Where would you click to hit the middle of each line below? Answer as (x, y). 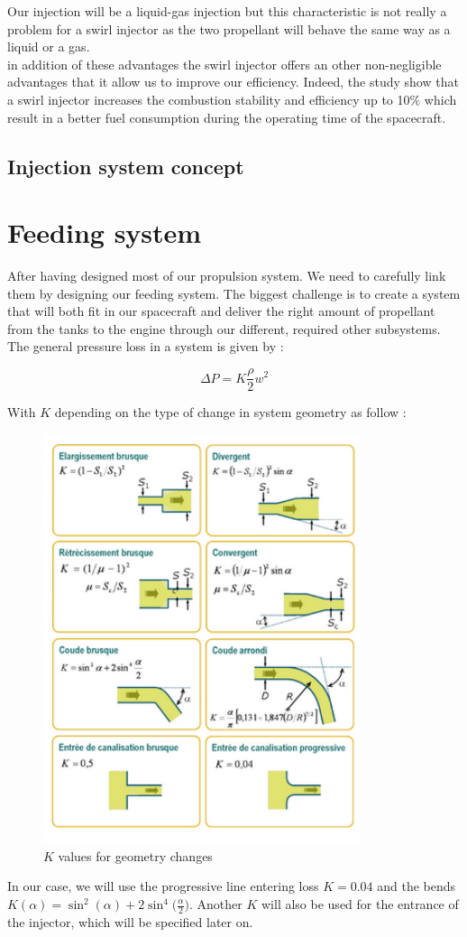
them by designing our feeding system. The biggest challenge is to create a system (234, 293)
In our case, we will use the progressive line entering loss (163, 886)
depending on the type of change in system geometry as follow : (230, 412)
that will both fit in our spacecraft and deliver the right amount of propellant (221, 311)
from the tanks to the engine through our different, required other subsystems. (224, 328)
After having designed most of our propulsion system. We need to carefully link (227, 276)
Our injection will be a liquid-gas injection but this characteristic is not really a (227, 11)
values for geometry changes (135, 855)
